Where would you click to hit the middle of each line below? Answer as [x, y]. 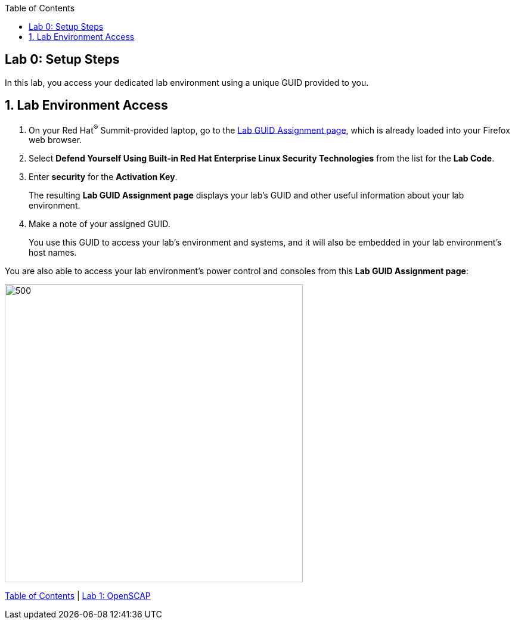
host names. [53, 253]
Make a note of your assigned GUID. [100, 224]
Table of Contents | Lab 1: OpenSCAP [78, 596]
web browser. [55, 140]
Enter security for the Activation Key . [103, 177]
